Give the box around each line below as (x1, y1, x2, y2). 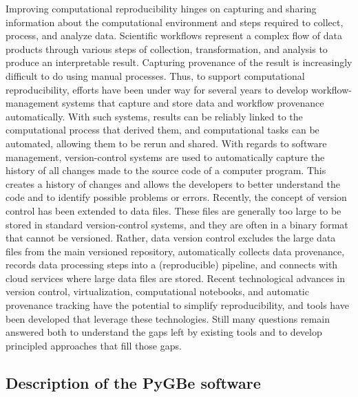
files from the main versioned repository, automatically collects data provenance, (6, 244, 345, 258)
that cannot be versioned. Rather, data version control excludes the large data (6, 230, 336, 245)
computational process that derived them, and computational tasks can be (6, 122, 319, 137)
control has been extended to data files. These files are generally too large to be (6, 203, 341, 217)
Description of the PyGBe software (6, 372, 261, 393)
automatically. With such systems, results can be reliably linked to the (6, 109, 303, 123)
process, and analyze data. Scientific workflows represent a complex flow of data (6, 28, 342, 43)
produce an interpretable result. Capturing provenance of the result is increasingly (6, 55, 352, 69)
